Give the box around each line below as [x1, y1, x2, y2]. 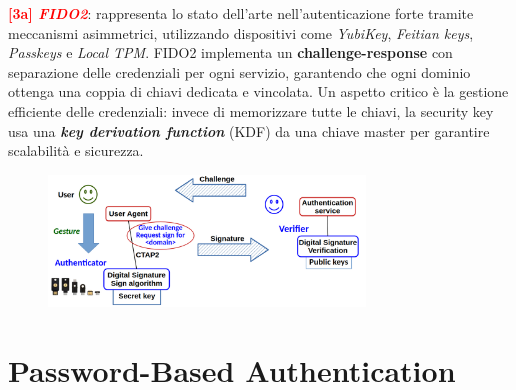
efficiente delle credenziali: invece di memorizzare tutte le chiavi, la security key [8, 100, 494, 121]
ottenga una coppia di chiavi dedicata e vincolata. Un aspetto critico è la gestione [8, 81, 509, 102]
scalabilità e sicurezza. [8, 140, 144, 161]
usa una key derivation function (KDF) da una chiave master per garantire [8, 120, 490, 141]
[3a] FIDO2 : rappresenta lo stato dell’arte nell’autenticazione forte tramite [8, 3, 474, 23]
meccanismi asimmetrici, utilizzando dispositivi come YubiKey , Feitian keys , [8, 22, 474, 43]
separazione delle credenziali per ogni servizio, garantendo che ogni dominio [8, 61, 471, 82]
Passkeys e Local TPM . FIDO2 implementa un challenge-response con [8, 42, 453, 63]
